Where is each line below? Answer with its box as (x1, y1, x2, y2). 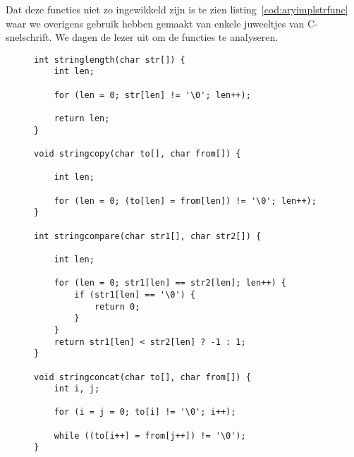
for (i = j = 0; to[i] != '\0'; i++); (54, 407, 236, 418)
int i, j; (54, 384, 100, 394)
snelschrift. (6, 30, 52, 44)
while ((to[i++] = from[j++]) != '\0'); (54, 430, 246, 441)
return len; (54, 114, 110, 124)
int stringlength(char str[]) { (34, 54, 185, 65)
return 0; (94, 301, 140, 312)
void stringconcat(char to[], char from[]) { (34, 372, 251, 382)
